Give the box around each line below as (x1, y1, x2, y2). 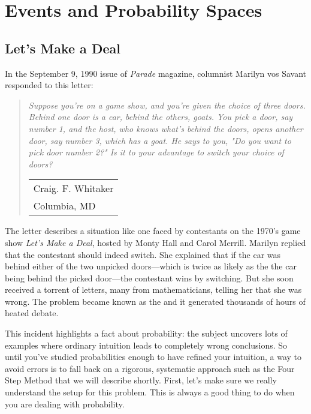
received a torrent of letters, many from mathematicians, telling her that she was (5, 283, 302, 296)
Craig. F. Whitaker (33, 181, 114, 196)
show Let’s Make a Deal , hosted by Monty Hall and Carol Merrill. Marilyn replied (5, 236, 306, 248)
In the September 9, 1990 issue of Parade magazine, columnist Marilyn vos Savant (5, 67, 307, 79)
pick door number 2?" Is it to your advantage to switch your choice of (28, 146, 284, 158)
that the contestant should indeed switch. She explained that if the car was (5, 248, 281, 260)
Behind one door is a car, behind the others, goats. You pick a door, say (28, 110, 293, 123)
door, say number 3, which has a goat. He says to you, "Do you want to (28, 134, 291, 146)
